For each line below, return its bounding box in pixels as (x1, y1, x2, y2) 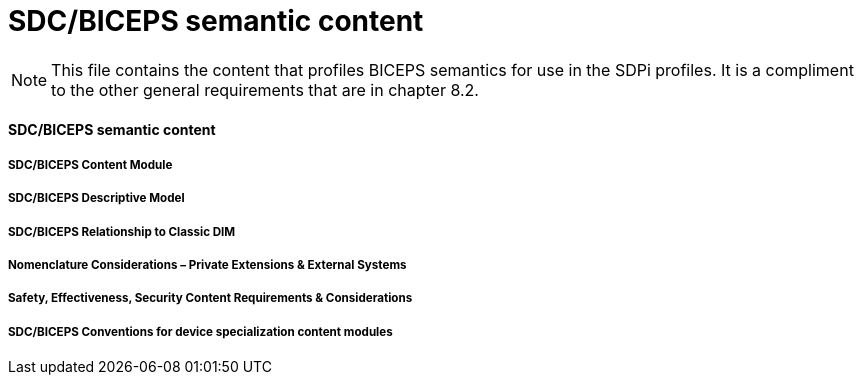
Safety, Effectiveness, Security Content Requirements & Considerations (8, 291, 413, 306)
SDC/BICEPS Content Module (8, 157, 173, 172)
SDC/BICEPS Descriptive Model (8, 191, 185, 206)
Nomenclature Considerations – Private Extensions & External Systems (8, 257, 407, 272)
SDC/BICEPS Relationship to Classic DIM (8, 224, 236, 239)
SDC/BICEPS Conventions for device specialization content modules (8, 324, 393, 339)
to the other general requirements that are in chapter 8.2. (51, 79, 479, 100)
